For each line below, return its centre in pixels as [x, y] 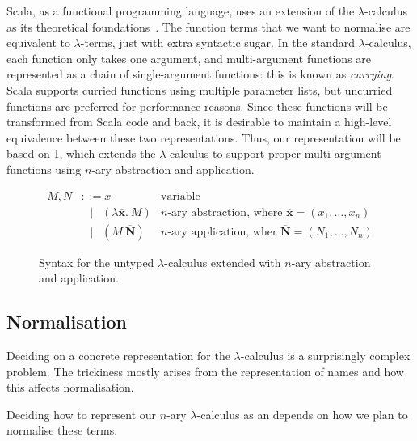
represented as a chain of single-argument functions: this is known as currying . [201, 74]
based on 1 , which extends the [81, 153]
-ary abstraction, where [225, 212]
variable [180, 196]
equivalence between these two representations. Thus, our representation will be [204, 137]
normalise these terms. [62, 430]
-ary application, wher [222, 232]
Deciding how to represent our [82, 414]
